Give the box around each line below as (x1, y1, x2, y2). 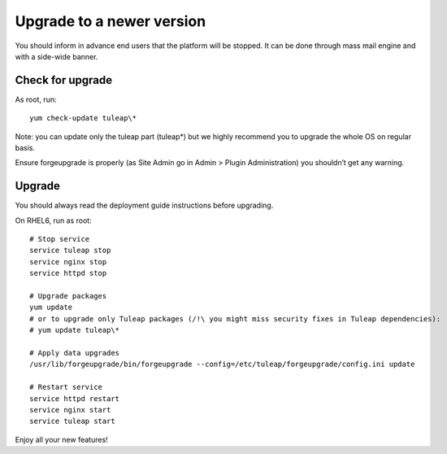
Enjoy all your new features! (15, 434, 109, 444)
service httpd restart (29, 394, 120, 403)
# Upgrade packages (29, 291, 107, 301)
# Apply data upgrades (29, 348, 120, 357)
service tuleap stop (29, 246, 111, 255)
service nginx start (29, 405, 111, 414)
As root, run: (15, 94, 57, 104)
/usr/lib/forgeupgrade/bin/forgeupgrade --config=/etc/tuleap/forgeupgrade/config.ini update (29, 360, 415, 369)
